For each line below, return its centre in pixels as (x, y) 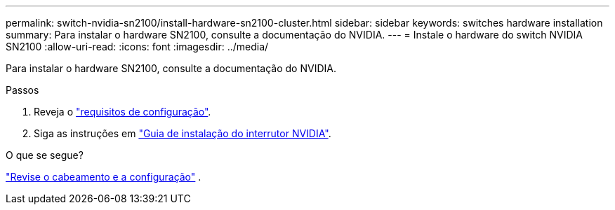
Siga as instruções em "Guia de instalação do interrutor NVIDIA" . (183, 133)
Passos (22, 90)
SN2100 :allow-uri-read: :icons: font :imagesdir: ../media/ (137, 47)
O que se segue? (45, 155)
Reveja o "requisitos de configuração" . (123, 112)
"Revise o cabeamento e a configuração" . (104, 177)
